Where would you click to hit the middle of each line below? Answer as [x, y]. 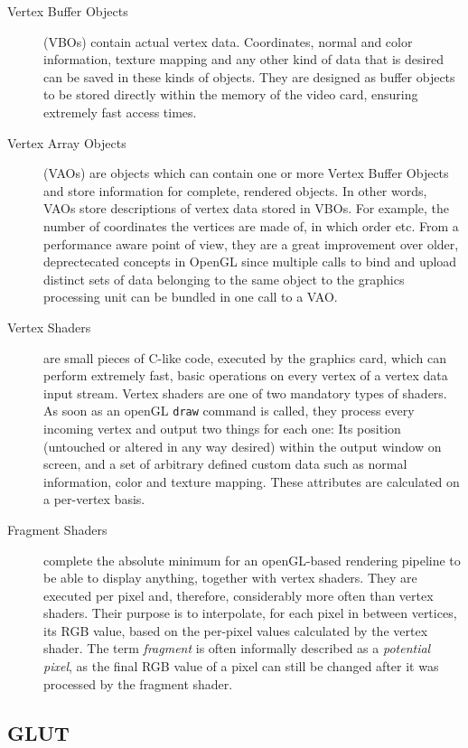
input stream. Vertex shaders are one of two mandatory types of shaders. [245, 393]
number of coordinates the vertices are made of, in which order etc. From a [251, 225]
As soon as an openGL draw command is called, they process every [229, 411]
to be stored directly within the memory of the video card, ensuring [231, 94]
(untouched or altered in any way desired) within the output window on [243, 446]
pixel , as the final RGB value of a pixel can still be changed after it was [241, 666]
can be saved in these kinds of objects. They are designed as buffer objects [249, 76]
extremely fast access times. [120, 112]
